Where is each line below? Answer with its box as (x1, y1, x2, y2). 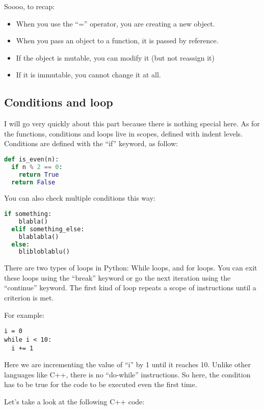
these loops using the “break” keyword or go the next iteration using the (4, 272, 231, 283)
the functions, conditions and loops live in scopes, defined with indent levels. (4, 128, 243, 139)
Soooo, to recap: (4, 1, 55, 11)
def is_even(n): (4, 155, 59, 163)
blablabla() (18, 233, 59, 240)
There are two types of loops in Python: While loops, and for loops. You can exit (4, 262, 257, 273)
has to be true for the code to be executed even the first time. (4, 379, 197, 390)
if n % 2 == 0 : (11, 163, 63, 171)
